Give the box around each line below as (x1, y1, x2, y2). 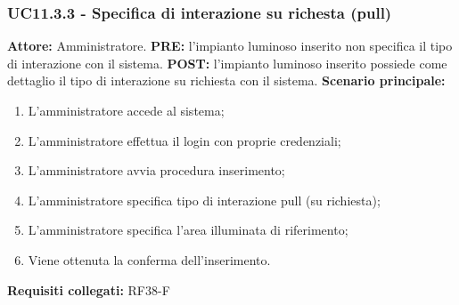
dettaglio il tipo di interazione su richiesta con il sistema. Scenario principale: (7, 71, 446, 90)
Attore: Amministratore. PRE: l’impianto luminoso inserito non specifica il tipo (7, 36, 453, 55)
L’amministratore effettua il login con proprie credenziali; (28, 131, 341, 149)
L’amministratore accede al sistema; (28, 101, 225, 119)
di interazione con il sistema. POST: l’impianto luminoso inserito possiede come (7, 53, 447, 72)
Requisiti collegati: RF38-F (7, 280, 170, 299)
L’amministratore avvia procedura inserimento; (28, 161, 285, 180)
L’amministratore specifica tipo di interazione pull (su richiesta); (28, 190, 381, 209)
